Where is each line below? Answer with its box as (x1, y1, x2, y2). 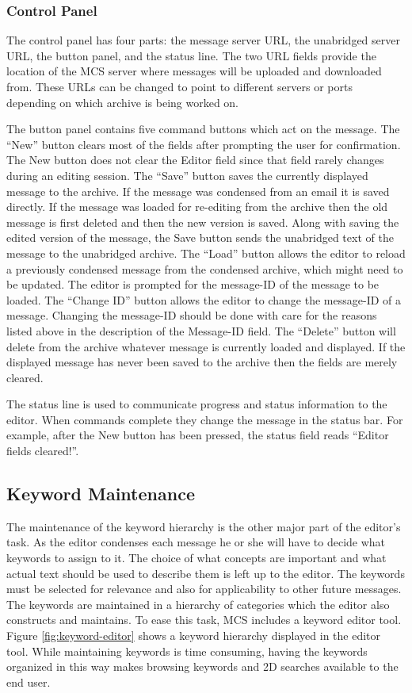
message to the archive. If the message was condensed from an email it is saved (6, 182, 390, 199)
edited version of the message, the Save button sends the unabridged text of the (6, 229, 394, 246)
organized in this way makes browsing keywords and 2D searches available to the (6, 658, 399, 675)
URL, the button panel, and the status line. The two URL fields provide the (6, 47, 376, 63)
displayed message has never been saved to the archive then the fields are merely (6, 354, 398, 370)
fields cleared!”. (6, 442, 79, 459)
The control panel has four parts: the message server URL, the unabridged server (6, 32, 400, 48)
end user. (6, 673, 51, 690)
